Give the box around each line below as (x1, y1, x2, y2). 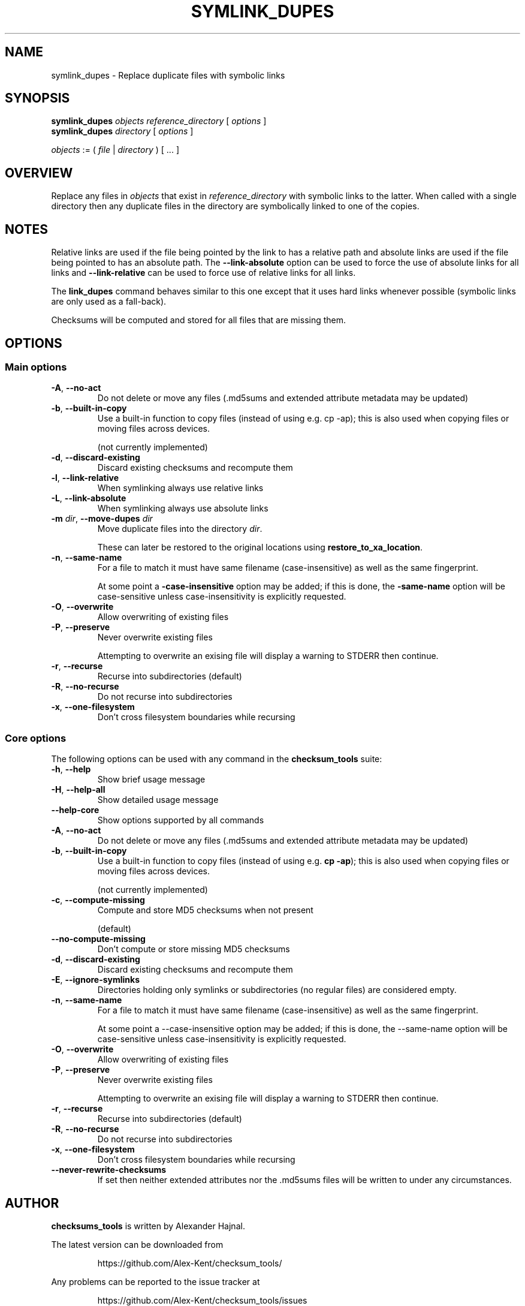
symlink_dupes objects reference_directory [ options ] (51, 116, 267, 127)
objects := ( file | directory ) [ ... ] (51, 145, 179, 155)
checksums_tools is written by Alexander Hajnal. (51, 1220, 245, 1231)
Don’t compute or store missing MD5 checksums (97, 944, 290, 955)
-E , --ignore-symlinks (51, 974, 140, 985)
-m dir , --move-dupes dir (51, 513, 153, 524)
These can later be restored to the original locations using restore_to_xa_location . (97, 542, 423, 553)
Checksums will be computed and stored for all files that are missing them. (51, 315, 346, 326)
